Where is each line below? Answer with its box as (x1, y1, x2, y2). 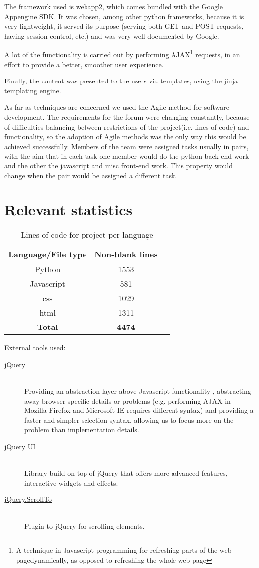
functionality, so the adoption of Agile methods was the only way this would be (4, 131, 246, 142)
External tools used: (4, 342, 66, 353)
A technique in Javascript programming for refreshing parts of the (16, 545, 218, 555)
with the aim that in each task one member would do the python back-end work (4, 151, 249, 161)
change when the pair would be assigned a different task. (4, 170, 177, 180)
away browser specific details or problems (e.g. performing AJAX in (24, 395, 231, 406)
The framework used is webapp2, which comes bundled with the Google (4, 1, 223, 11)
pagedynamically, (16, 554, 69, 565)
